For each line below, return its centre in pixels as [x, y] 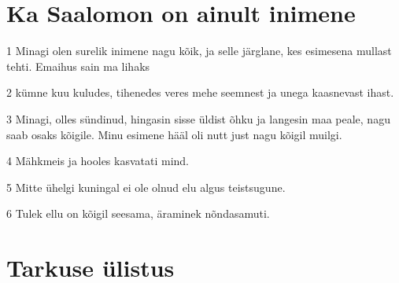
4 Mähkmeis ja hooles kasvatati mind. [98, 161]
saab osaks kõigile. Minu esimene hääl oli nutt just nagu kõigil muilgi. [174, 134]
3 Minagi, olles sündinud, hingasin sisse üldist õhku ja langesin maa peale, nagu [198, 118]
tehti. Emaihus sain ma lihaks [78, 66]
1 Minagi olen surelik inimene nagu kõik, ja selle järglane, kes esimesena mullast [199, 51]
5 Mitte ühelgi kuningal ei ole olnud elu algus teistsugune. [146, 187]
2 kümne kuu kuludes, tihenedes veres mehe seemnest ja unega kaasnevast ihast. [200, 92]
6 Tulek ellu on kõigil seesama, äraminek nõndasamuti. [138, 213]
